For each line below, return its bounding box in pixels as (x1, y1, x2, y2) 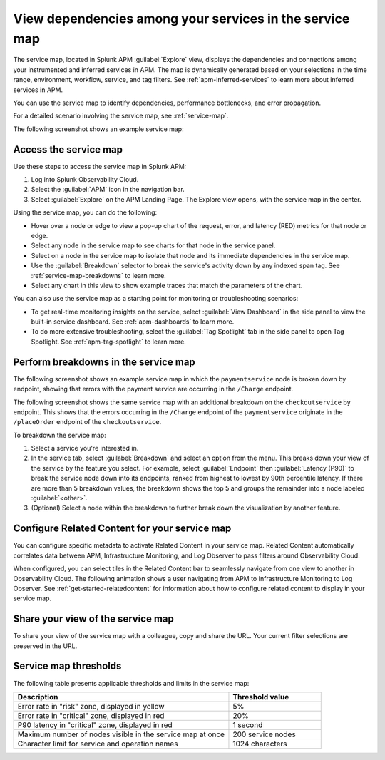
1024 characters (232, 739, 287, 749)
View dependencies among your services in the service (13, 11, 350, 26)
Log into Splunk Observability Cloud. (31, 175, 139, 183)
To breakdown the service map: (13, 431, 106, 439)
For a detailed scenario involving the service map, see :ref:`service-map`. (13, 111, 229, 120)
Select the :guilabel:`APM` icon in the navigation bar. (31, 185, 185, 194)
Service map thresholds (13, 660, 122, 672)
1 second (232, 720, 263, 730)
